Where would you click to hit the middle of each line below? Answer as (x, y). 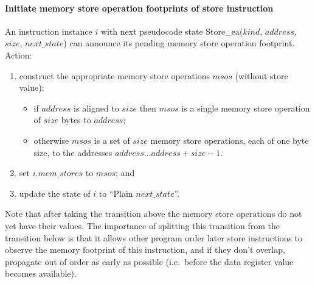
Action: (19, 55)
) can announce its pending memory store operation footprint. (179, 43)
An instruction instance (49, 31)
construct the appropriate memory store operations (114, 75)
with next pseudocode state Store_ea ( (172, 31)
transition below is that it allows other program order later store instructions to (154, 237)
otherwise (51, 140)
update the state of (55, 193)
